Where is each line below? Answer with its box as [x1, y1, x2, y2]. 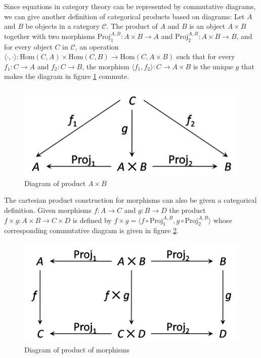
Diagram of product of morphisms [24, 344, 130, 355]
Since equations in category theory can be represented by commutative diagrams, [4, 1, 256, 11]
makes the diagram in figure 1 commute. [4, 71, 129, 81]
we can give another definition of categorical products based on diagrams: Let [4, 11, 245, 21]
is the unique [193, 61, 233, 71]
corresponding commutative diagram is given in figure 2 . [4, 225, 179, 236]
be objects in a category [25, 21, 100, 31]
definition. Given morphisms [4, 204, 92, 215]
